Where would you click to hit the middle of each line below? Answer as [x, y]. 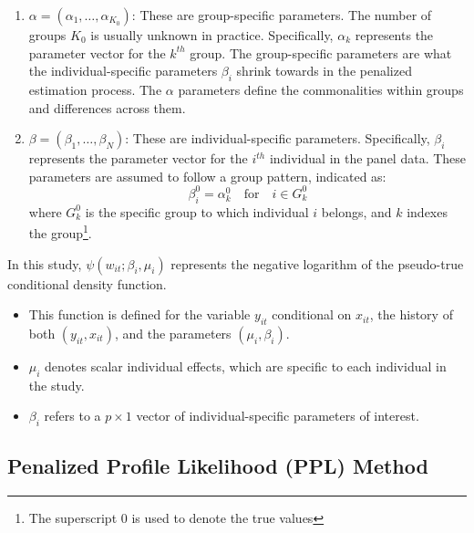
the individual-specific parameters [123, 71]
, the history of [411, 314]
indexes [427, 211]
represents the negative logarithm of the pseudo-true [317, 263]
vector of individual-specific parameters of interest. [278, 416]
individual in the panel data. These [368, 158]
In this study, [45, 263]
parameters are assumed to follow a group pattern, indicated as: [207, 176]
